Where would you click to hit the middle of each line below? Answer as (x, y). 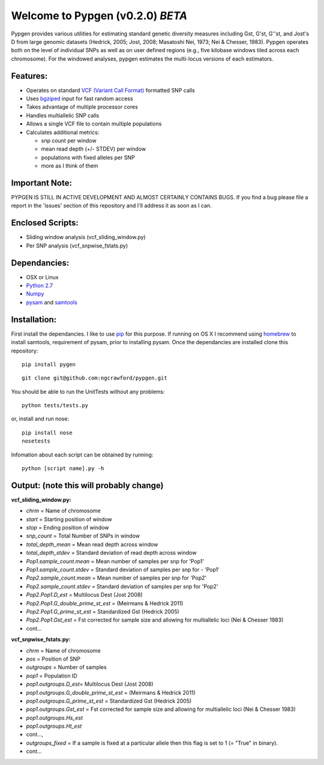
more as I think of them (70, 166)
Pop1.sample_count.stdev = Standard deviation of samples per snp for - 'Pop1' (123, 570)
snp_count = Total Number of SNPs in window (83, 536)
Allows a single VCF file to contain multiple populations (94, 124)
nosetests (36, 441)
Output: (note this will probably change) (87, 485)
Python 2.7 (40, 286)
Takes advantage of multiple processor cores (82, 107)
